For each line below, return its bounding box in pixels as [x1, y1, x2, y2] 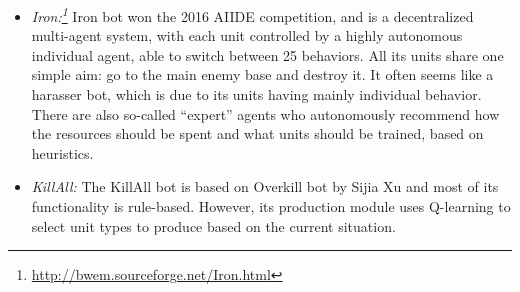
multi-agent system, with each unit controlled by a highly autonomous [31, 25, 463, 46]
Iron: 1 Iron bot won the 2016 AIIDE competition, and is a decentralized [31, 3, 474, 26]
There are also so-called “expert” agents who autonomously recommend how [31, 103, 500, 124]
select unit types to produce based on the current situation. [31, 215, 396, 236]
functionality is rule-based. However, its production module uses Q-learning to [31, 196, 511, 216]
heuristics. [31, 142, 94, 163]
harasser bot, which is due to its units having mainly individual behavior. [31, 84, 482, 105]
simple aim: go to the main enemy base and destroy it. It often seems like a [31, 64, 494, 85]
